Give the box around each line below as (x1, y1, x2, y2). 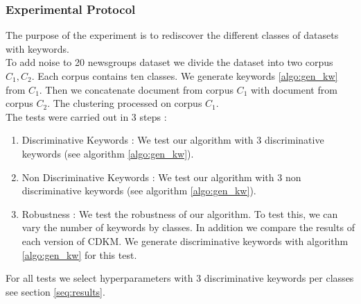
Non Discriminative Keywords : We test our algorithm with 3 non (21, 169, 301, 184)
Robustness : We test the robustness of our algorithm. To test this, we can (21, 206, 338, 221)
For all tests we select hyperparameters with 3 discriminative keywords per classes (6, 271, 354, 285)
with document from (250, 82, 337, 96)
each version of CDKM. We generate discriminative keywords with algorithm (21, 233, 349, 248)
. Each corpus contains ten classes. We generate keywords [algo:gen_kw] (31, 69, 338, 83)
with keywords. (6, 41, 69, 56)
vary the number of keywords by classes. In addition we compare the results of (21, 220, 355, 235)
